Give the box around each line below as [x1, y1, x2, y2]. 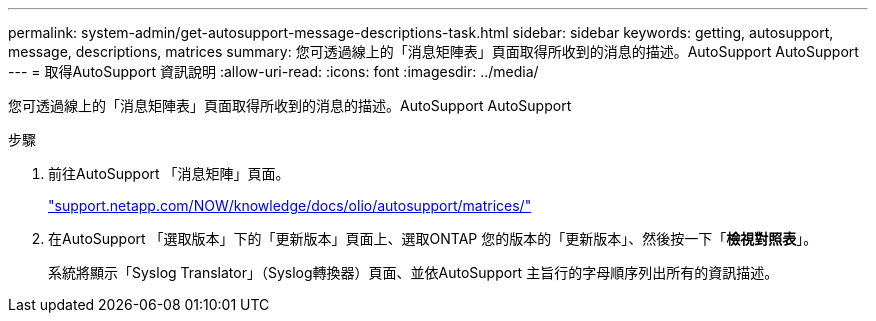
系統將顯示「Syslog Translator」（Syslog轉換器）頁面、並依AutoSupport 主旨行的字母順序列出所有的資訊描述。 [48, 264, 779, 281]
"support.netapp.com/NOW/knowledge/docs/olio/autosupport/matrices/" [48, 197, 532, 214]
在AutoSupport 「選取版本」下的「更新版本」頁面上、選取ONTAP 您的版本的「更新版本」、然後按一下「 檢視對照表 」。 [48, 230, 818, 247]
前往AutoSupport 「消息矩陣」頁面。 [48, 165, 290, 182]
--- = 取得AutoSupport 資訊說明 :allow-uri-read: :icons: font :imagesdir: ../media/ [8, 63, 539, 80]
